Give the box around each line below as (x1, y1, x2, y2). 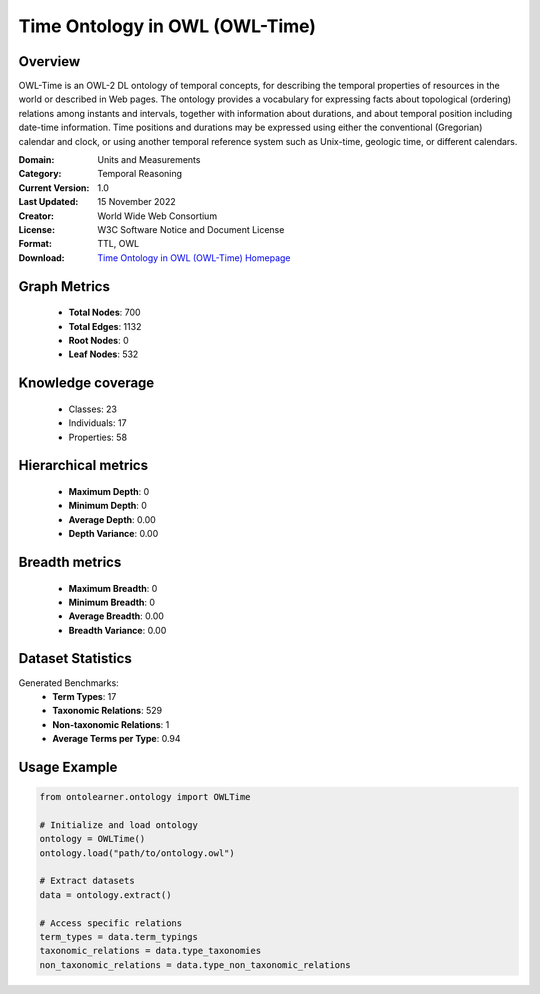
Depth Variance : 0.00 (68, 528, 159, 540)
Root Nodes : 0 (68, 334, 129, 346)
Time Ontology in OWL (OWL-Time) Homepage (97, 251, 291, 264)
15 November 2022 (97, 196, 177, 208)
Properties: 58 (68, 431, 128, 443)
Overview (18, 53, 81, 70)
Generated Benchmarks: (18, 676, 119, 689)
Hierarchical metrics (18, 457, 149, 474)
